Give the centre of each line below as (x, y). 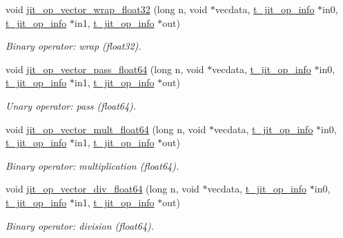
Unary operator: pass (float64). (71, 105)
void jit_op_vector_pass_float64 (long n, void (105, 69)
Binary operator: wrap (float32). (73, 46)
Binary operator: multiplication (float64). (92, 165)
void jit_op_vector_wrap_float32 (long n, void (107, 9)
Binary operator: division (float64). (80, 225)
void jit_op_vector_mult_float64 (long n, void (106, 129)
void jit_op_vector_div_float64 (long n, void (102, 189)
